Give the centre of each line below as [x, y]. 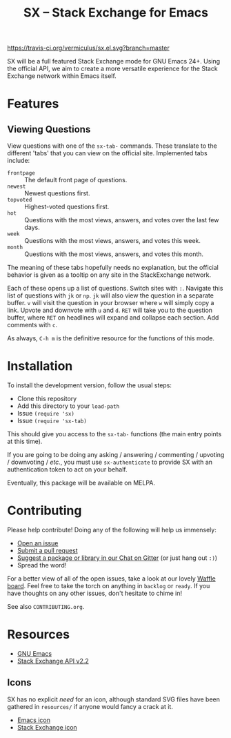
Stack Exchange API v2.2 [53, 661]
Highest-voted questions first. [67, 207]
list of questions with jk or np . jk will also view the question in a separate [110, 295]
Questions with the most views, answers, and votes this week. [113, 241]
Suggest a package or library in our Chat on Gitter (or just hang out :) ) [117, 558]
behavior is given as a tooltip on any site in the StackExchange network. [109, 275]
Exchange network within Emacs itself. [62, 76]
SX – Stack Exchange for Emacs [116, 13]
